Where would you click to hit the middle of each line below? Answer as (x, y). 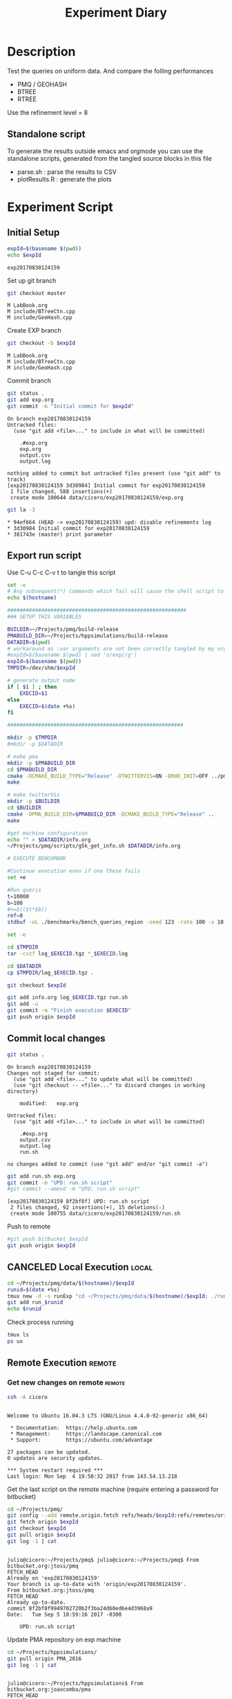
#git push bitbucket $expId (48, 1239)
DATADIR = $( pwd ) (29, 642)
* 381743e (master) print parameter (60, 534)
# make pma (23, 757)
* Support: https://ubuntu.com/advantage (81, 1440)
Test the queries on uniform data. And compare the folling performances (110, 71)
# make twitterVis (33, 795)
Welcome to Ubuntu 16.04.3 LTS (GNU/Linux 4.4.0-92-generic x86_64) (108, 1416)
